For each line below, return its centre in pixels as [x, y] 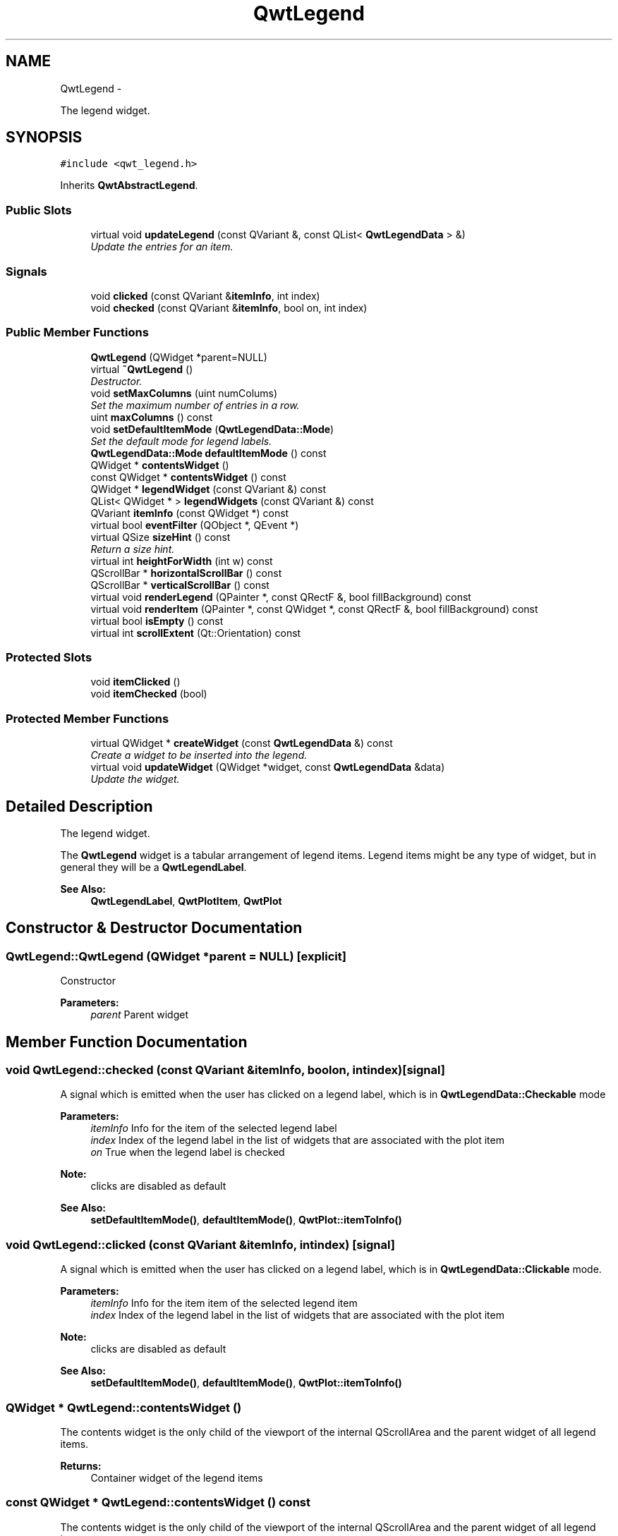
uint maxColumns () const [152, 417]
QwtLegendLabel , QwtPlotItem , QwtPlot [186, 901]
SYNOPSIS [44, 138]
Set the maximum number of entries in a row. [195, 405]
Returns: [81, 1465]
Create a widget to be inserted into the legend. [199, 755]
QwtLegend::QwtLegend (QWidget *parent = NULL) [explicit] [176, 956]
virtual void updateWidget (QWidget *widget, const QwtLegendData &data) [268, 767]
